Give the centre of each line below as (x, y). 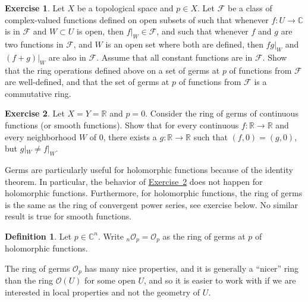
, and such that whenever (202, 31)
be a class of (250, 8)
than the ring (29, 280)
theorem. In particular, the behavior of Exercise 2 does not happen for (134, 181)
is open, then (100, 31)
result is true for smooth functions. (68, 216)
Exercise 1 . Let (35, 8)
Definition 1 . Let (38, 236)
